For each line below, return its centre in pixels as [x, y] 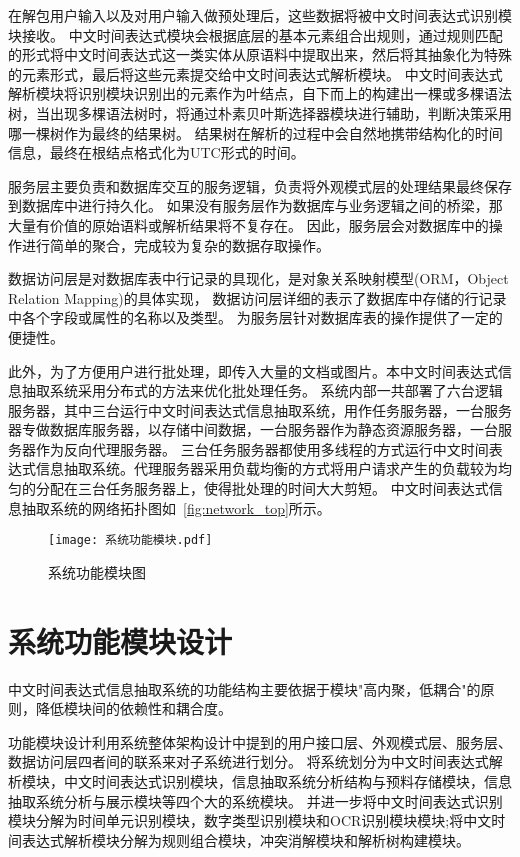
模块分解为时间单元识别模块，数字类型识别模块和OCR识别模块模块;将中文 [250, 820]
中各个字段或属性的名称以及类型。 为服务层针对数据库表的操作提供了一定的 [255, 317]
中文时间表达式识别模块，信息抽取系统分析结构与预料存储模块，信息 [287, 781]
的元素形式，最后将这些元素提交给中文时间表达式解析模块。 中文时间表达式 [255, 73]
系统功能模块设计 [120, 640]
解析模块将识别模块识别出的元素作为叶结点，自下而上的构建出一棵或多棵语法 [260, 93]
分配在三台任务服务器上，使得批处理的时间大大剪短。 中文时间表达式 [262, 488]
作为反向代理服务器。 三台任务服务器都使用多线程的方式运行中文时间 [262, 448]
